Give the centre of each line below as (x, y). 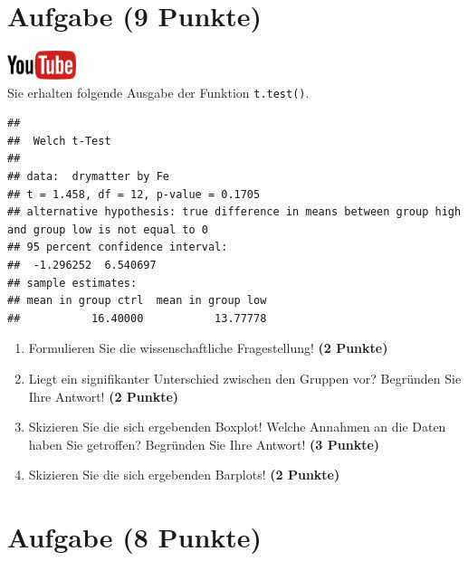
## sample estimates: (72, 283)
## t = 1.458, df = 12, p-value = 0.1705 (134, 194)
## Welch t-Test (59, 141)
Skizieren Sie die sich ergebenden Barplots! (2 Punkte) (184, 475)
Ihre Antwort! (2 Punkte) (104, 396)
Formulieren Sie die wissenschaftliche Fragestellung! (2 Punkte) (208, 348)
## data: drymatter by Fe (88, 176)
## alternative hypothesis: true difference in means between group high (234, 212)
